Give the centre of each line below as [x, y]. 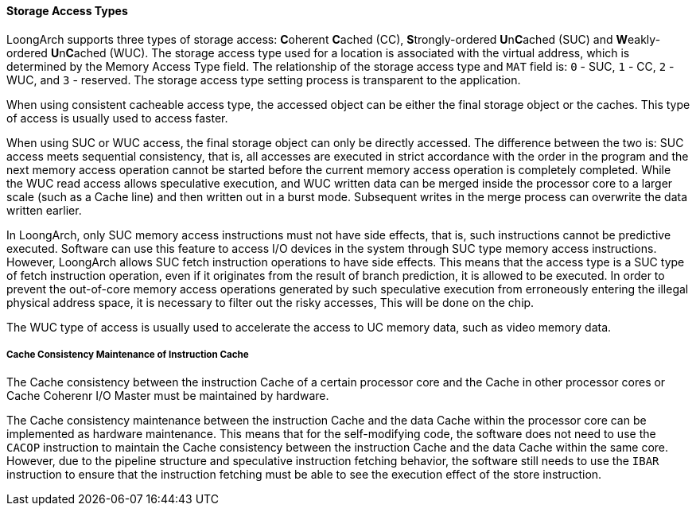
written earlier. [44, 210]
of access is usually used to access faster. [117, 118]
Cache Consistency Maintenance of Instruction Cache [128, 355]
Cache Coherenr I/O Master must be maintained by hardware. [168, 396]
